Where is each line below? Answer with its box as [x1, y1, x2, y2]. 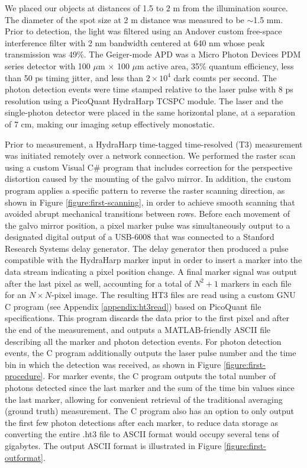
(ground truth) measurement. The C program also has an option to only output [5, 405, 294, 417]
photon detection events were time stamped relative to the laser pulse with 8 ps [5, 83, 293, 95]
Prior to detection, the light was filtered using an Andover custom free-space [5, 25, 282, 37]
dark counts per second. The [173, 71, 277, 84]
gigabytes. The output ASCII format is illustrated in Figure [5, 439, 222, 451]
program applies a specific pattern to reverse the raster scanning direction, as [5, 184, 285, 196]
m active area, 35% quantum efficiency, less [137, 59, 294, 72]
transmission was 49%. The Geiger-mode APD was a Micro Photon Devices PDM [5, 48, 301, 60]
